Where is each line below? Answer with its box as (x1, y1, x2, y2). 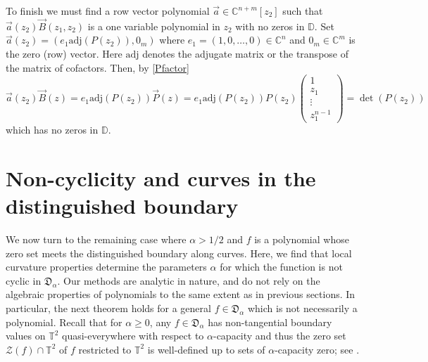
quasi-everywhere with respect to (62, 328, 204, 343)
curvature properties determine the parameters (6, 259, 207, 274)
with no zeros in (235, 18, 305, 33)
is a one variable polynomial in (87, 18, 220, 33)
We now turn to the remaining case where (6, 231, 187, 246)
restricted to (78, 342, 132, 356)
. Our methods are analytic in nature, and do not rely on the (57, 273, 320, 287)
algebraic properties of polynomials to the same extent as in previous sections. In (6, 287, 355, 302)
